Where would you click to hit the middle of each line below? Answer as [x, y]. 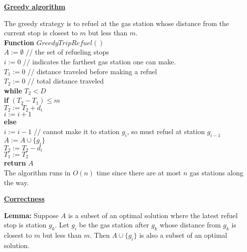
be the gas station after [114, 225]
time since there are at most [139, 173]
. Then [100, 235]
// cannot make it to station [77, 131]
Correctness [24, 199]
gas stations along [217, 173]
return [15, 163]
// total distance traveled [66, 81]
